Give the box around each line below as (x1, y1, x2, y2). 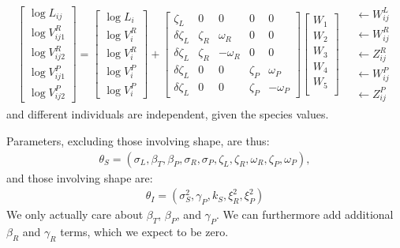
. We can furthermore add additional (215, 206, 394, 223)
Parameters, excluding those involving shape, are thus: (6, 132, 270, 148)
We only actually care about (6, 206, 144, 223)
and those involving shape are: (6, 169, 153, 186)
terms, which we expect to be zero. (60, 224, 229, 239)
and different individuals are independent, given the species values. (6, 106, 329, 122)
